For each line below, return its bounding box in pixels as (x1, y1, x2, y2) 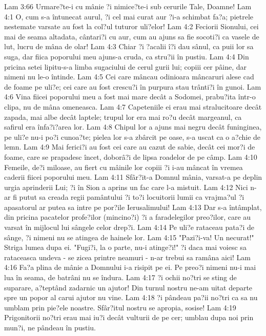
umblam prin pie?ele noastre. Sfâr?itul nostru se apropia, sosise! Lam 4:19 (4, 302, 236, 312)
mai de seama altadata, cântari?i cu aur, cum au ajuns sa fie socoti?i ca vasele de (4, 31, 259, 41)
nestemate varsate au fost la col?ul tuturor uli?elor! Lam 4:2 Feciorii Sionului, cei (4, 21, 259, 32)
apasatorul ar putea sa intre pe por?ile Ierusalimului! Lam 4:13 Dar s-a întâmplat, (4, 201, 262, 212)
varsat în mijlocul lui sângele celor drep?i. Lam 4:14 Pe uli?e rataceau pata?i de (4, 222, 254, 233)
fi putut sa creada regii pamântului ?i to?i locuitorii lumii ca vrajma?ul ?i (13, 192, 244, 202)
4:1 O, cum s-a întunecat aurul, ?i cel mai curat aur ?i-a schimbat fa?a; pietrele (4, 11, 253, 22)
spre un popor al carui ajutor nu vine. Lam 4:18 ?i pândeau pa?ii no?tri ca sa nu (4, 292, 258, 303)
